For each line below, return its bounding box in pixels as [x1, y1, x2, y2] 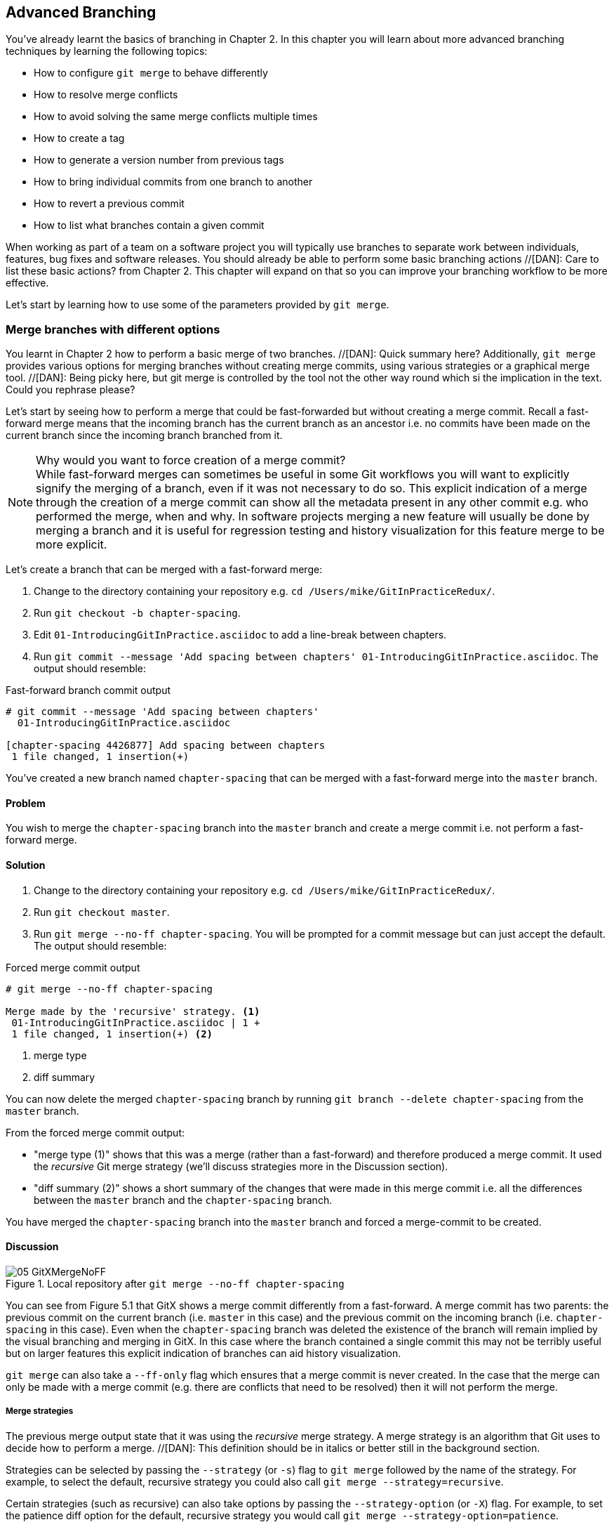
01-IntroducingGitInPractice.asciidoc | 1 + [11, 1016, 260, 1028]
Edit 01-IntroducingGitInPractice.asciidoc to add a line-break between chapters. [34, 629, 447, 641]
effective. [6, 277, 49, 289]
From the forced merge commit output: [6, 1126, 185, 1139]
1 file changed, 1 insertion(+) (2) [11, 1028, 213, 1040]
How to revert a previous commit [34, 197, 185, 210]
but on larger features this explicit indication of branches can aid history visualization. [6, 1346, 401, 1359]
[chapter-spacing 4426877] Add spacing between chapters [6, 740, 326, 752]
